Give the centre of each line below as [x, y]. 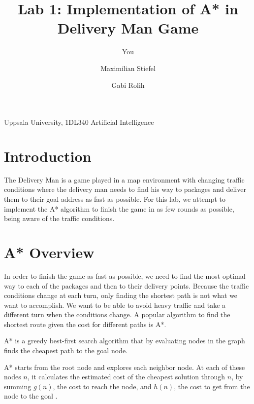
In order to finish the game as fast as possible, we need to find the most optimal [125, 275]
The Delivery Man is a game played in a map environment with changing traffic [124, 179]
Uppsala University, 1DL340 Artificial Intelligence [79, 122]
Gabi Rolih [128, 85]
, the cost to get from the [212, 386]
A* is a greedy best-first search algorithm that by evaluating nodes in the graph [125, 341]
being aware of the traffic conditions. [59, 218]
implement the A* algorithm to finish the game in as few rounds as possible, [119, 208]
